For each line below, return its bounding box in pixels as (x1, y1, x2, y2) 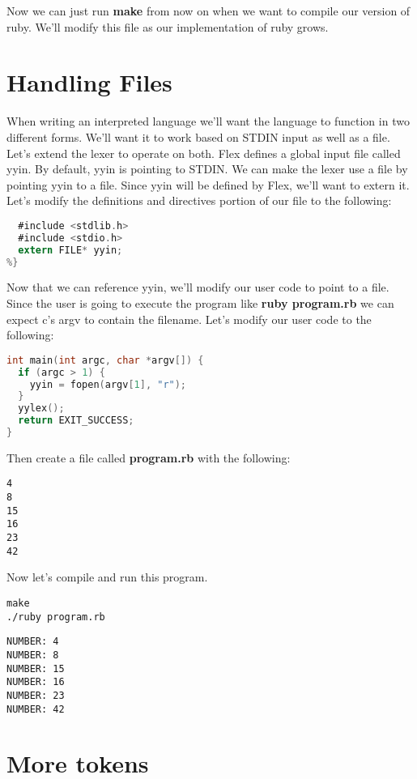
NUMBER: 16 (6, 676, 65, 688)
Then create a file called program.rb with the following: (6, 449, 291, 466)
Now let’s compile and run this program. (6, 568, 208, 585)
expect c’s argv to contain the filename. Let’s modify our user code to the (6, 310, 372, 327)
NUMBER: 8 (6, 649, 59, 661)
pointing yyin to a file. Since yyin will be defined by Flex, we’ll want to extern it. (6, 176, 410, 193)
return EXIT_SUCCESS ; (18, 415, 134, 427)
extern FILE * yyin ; (18, 244, 123, 256)
